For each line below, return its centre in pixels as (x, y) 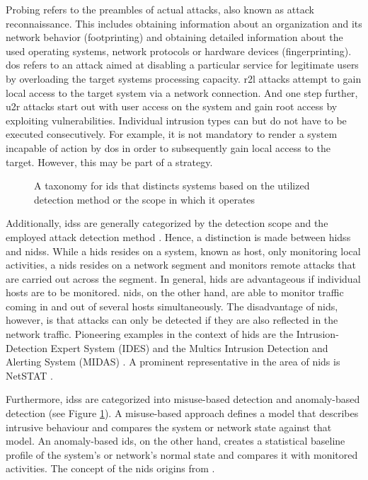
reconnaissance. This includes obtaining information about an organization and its (184, 23)
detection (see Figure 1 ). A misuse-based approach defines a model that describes (182, 413)
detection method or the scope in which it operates (145, 199)
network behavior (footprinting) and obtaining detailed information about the (174, 37)
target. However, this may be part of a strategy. (109, 162)
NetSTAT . (29, 375)
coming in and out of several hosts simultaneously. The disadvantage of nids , (172, 306)
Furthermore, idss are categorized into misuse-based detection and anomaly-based (183, 399)
